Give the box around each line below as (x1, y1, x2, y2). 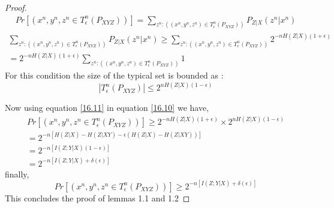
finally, (5, 167, 29, 180)
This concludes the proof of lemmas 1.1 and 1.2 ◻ (5, 191, 190, 204)
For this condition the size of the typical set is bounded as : (5, 69, 224, 82)
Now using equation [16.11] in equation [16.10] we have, (5, 101, 209, 114)
